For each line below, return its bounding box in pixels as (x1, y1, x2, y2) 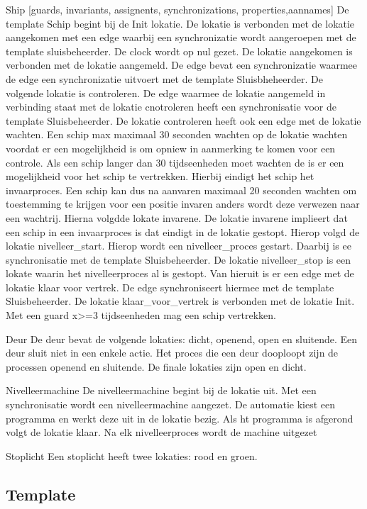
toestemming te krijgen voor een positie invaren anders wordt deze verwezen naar (6, 196, 360, 211)
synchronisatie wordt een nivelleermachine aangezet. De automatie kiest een (6, 397, 336, 412)
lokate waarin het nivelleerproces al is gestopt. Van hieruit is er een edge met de (6, 266, 354, 281)
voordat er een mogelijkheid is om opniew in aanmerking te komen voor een (6, 140, 336, 155)
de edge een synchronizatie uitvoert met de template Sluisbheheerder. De (6, 71, 323, 86)
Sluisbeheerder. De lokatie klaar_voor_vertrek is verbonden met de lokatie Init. (6, 293, 355, 308)
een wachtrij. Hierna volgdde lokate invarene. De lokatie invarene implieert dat (6, 210, 348, 225)
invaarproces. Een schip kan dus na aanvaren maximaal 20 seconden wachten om (6, 182, 357, 197)
